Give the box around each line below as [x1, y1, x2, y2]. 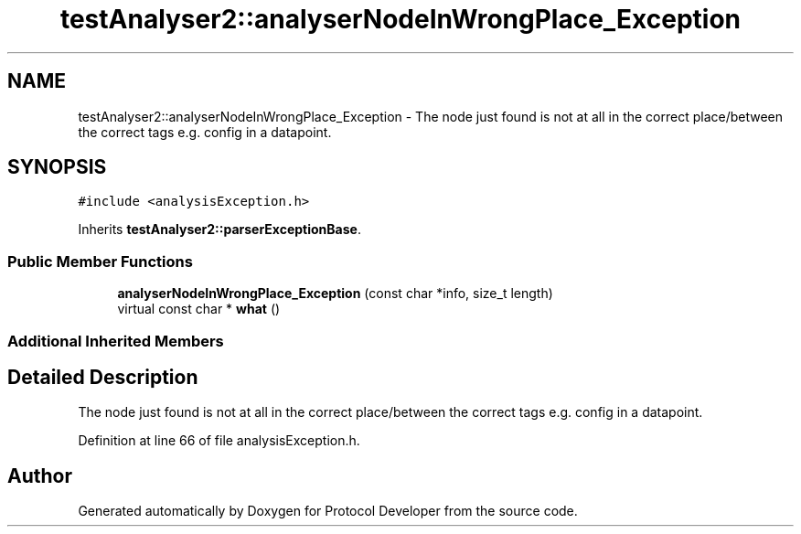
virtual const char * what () [117, 301, 281, 317]
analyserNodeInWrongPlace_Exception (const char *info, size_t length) [117, 285, 553, 302]
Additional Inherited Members [7, 331, 224, 350]
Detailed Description [7, 365, 198, 389]
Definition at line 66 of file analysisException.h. [78, 433, 360, 449]
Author [7, 464, 72, 487]
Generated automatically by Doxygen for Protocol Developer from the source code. [78, 503, 578, 519]
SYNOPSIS [7, 155, 107, 179]
